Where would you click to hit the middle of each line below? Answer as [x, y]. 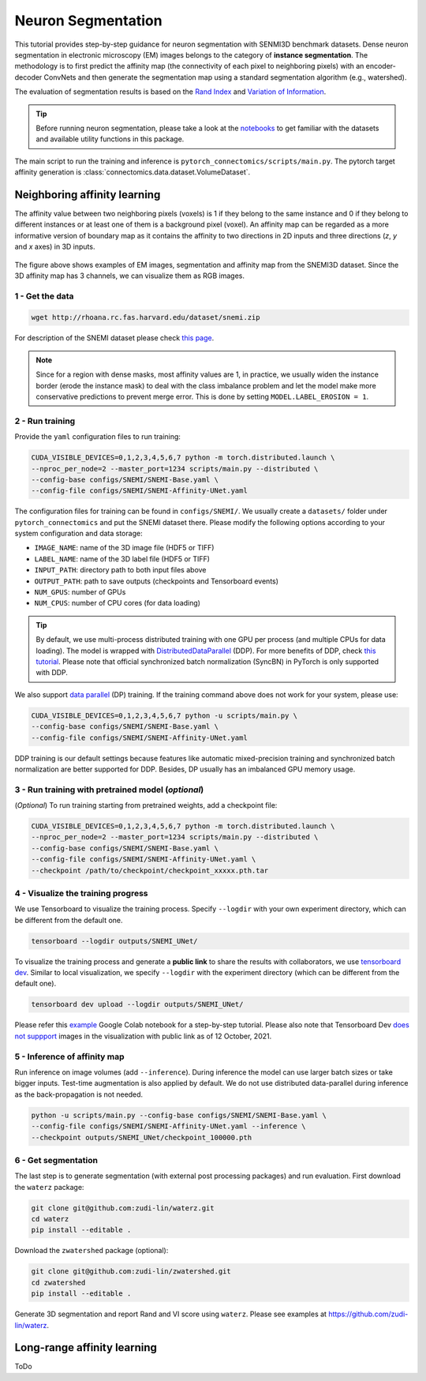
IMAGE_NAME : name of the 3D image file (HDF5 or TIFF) [124, 548]
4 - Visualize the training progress [81, 893]
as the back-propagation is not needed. [79, 1094]
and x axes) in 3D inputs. [55, 247]
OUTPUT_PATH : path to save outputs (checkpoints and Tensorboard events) [157, 581]
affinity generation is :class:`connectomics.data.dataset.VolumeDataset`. [133, 172]
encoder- [381, 66]
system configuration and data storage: [78, 534]
